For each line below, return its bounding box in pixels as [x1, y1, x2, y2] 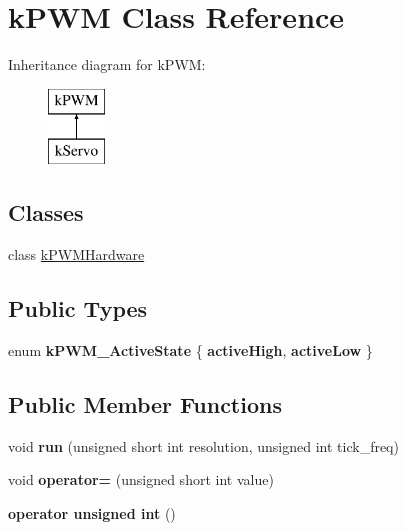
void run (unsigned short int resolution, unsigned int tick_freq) [8, 435, 399, 456]
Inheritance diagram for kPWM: [8, 54, 206, 75]
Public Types [8, 293, 148, 324]
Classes [8, 197, 84, 228]
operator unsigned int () [8, 502, 176, 523]
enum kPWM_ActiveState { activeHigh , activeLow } [8, 339, 373, 360]
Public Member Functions [8, 388, 282, 419]
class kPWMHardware [8, 244, 145, 265]
